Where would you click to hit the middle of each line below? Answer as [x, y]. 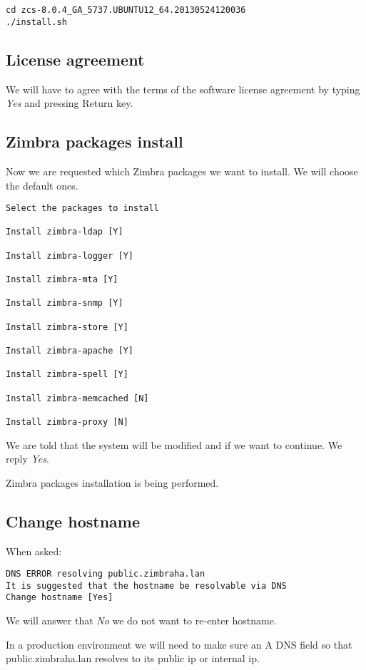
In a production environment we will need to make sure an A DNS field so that [179, 644]
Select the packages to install [82, 208]
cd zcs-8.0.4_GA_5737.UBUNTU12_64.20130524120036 [126, 10]
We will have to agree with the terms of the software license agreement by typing [183, 89]
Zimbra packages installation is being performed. [112, 482]
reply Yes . [27, 459]
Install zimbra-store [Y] [67, 327]
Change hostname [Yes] [60, 598]
